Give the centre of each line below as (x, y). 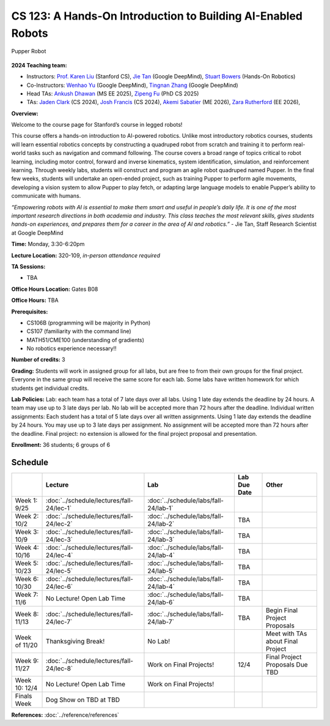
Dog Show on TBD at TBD (83, 700)
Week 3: (27, 531)
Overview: (25, 113)
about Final (282, 641)
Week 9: (27, 661)
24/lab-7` (161, 621)
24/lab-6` (161, 602)
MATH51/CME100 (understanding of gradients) (86, 340)
